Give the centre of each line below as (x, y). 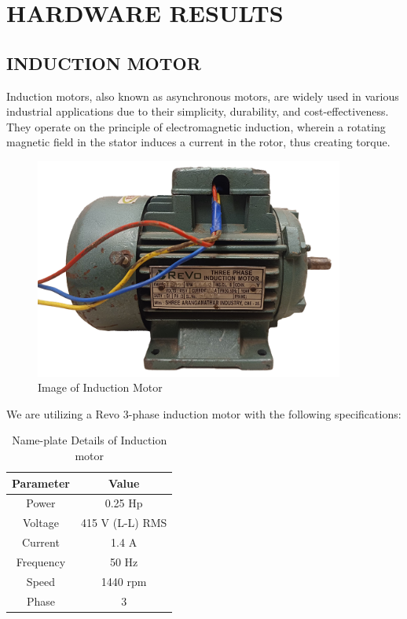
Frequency (41, 562)
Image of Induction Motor (100, 387)
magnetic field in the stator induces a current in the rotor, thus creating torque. (198, 142)
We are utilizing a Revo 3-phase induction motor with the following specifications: (204, 413)
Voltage (41, 523)
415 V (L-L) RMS (124, 523)
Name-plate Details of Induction (90, 440)
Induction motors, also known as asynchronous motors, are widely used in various (203, 96)
